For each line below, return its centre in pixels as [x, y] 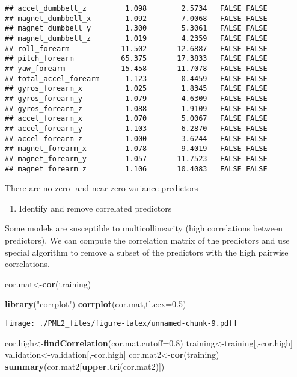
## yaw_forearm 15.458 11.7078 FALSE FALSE [136, 68]
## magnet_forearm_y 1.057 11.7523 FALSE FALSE [136, 158]
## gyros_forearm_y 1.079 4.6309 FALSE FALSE [136, 98]
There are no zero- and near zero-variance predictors [102, 188]
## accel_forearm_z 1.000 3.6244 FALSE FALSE [136, 139]
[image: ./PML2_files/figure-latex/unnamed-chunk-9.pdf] [121, 323]
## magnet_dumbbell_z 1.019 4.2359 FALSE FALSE [136, 38]
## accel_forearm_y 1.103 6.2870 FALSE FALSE [136, 128]
